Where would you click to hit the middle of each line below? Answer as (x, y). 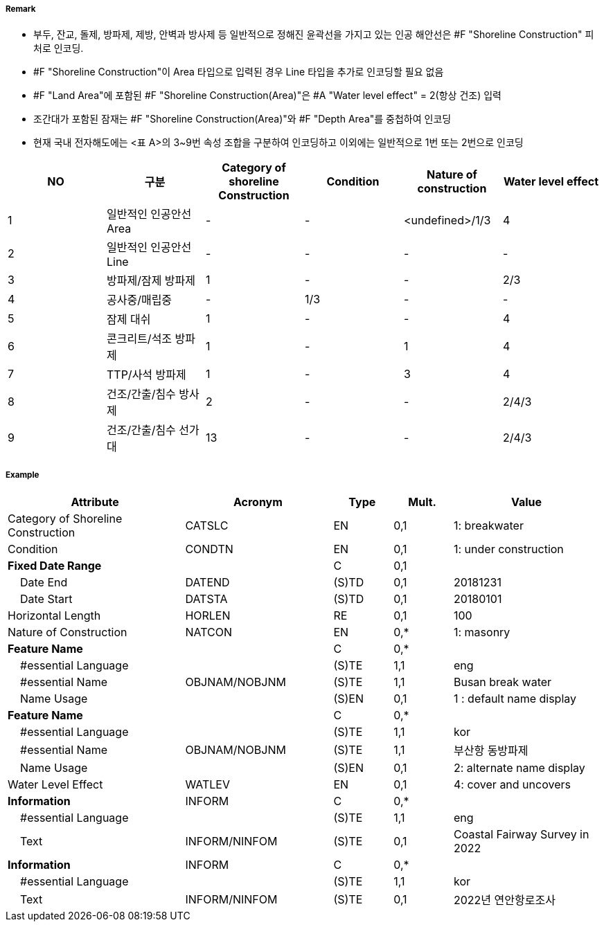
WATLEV (207, 785)
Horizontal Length (54, 616)
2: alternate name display (519, 768)
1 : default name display (515, 699)
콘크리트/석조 (139, 339)
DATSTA (206, 599)
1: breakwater (488, 526)
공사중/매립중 (139, 300)
